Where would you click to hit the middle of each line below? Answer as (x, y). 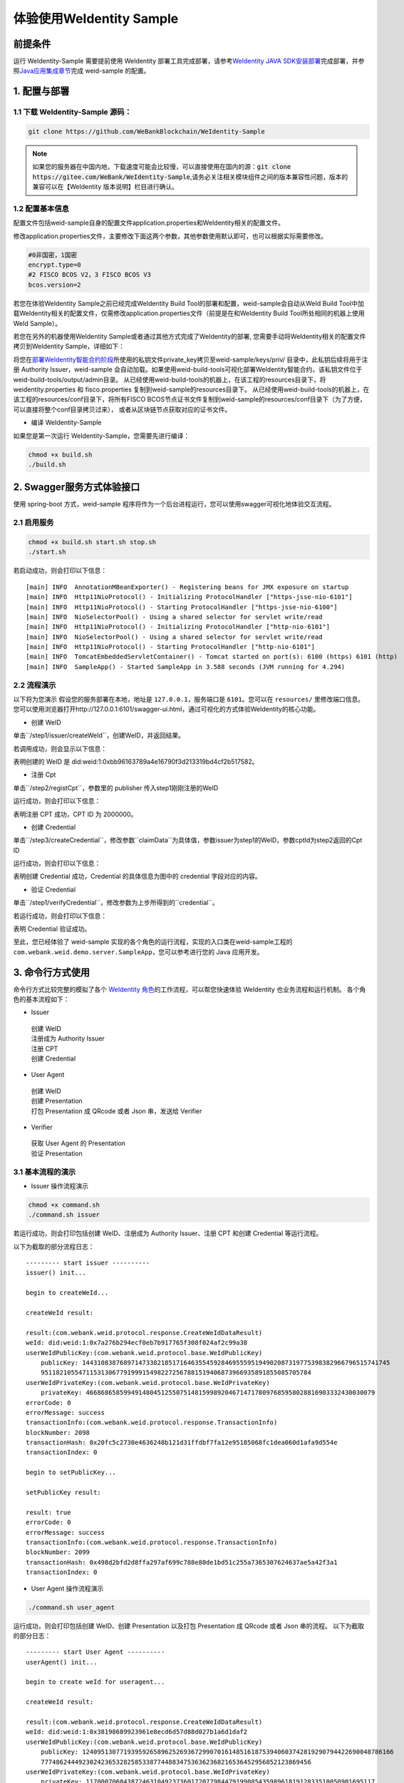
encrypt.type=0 (55, 265)
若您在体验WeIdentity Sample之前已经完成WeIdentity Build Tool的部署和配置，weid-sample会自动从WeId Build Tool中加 (189, 303)
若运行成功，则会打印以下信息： (60, 916)
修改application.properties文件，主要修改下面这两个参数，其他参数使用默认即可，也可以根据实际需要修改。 (170, 236)
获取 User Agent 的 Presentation (78, 1143)
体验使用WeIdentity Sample (96, 19)
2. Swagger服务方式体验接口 (77, 487)
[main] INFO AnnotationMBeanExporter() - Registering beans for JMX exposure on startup (187, 587)
